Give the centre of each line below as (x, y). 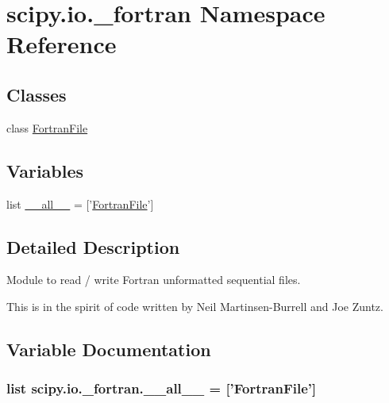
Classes (37, 94)
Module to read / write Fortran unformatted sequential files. (154, 280)
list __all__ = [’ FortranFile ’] (80, 203)
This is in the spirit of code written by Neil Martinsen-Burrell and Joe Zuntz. (195, 306)
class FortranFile (47, 127)
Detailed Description (93, 246)
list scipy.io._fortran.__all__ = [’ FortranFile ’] (162, 388)
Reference (62, 44)
